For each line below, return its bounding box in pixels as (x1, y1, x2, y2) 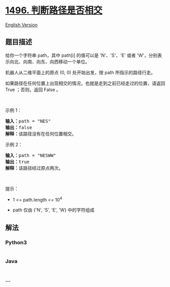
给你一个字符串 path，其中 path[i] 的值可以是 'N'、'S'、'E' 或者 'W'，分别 (5, 52, 158, 58)
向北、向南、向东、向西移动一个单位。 (9, 58, 90, 65)
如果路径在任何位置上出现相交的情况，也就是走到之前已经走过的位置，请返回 (5, 80, 165, 86)
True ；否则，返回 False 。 (5, 86, 61, 92)
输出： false (5, 124, 32, 130)
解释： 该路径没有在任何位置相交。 (5, 131, 77, 137)
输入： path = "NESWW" (5, 152, 57, 158)
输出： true (5, 158, 29, 165)
